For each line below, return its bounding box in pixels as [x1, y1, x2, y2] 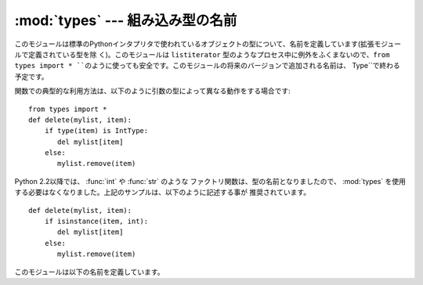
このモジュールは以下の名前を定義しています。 [14, 267, 164, 276]
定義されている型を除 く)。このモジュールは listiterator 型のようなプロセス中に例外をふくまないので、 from [27, 49, 390, 59]
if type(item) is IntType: [44, 126, 149, 135]
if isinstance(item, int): [44, 217, 149, 226]
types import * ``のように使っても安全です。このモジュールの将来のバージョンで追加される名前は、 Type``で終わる [14, 61, 400, 70]
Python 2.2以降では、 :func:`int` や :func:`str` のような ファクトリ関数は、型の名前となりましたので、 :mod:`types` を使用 [14, 176, 407, 186]
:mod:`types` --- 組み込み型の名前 [14, 12, 237, 29]
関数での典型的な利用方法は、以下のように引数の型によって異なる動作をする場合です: [14, 86, 291, 96]
